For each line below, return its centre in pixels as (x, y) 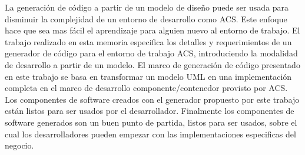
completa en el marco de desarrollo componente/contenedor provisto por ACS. (146, 88)
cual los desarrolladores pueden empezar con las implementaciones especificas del (150, 134)
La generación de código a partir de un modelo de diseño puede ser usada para (147, 7)
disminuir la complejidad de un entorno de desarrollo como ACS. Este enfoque (146, 18)
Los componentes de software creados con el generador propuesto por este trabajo (152, 99)
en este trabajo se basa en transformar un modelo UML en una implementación (148, 76)
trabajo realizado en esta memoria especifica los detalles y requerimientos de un (148, 41)
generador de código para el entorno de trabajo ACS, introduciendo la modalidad (151, 53)
